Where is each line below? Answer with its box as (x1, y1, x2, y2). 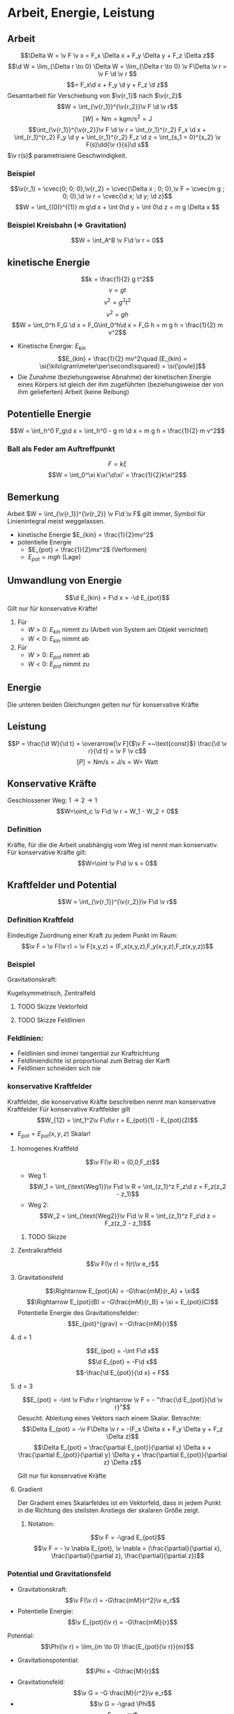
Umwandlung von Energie (7, 575, 122, 586)
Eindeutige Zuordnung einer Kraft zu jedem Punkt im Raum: (7, 931, 178, 939)
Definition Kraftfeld (7, 915, 74, 925)
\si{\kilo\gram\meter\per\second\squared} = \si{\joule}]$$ (39, 362, 206, 370)
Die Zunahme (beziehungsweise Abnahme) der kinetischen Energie (17, 373, 212, 382)
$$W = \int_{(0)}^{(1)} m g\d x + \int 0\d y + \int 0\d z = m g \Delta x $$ (15, 203, 220, 211)
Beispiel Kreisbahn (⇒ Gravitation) (7, 220, 127, 230)
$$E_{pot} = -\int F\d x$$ (86, 1347, 159, 1355)
